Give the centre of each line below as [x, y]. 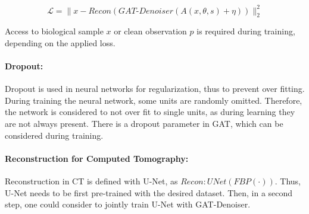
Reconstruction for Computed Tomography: [97, 158]
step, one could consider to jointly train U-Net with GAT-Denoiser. [128, 204]
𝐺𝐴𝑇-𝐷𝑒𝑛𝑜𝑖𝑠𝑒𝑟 [146, 11]
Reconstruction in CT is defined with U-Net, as [91, 181]
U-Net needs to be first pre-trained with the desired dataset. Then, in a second [149, 192]
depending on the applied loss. [60, 42]
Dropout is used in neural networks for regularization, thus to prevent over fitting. [155, 89]
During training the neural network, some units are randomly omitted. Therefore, [154, 100]
